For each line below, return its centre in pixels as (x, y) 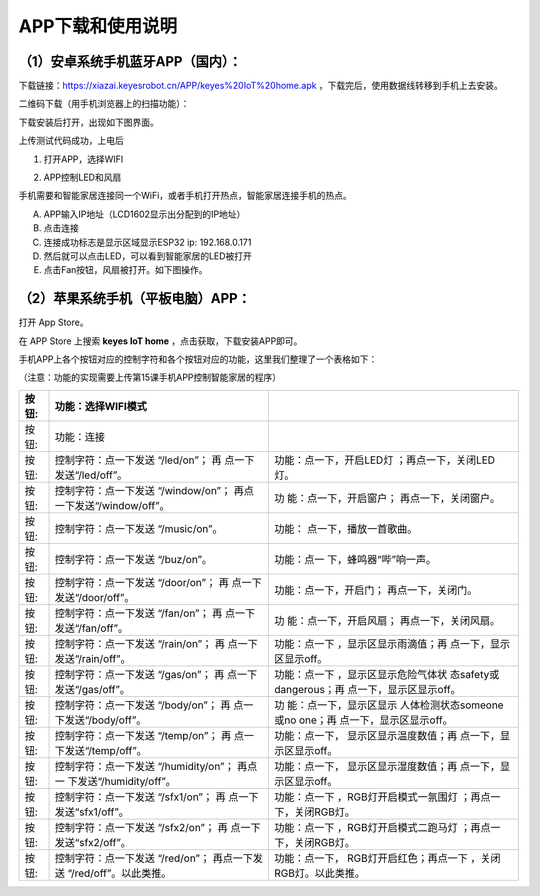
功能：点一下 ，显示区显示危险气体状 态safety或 (386, 674)
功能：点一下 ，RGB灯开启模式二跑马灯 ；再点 (382, 827)
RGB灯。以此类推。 (319, 873)
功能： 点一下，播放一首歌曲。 (345, 528)
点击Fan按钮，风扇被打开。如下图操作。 (126, 270)
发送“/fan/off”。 (91, 628)
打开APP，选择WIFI (83, 159)
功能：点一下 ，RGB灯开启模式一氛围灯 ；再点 (382, 797)
